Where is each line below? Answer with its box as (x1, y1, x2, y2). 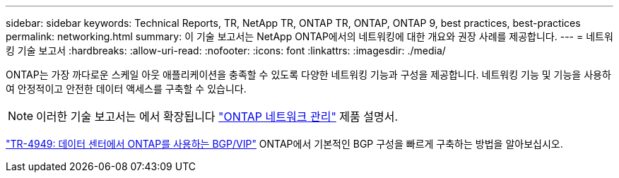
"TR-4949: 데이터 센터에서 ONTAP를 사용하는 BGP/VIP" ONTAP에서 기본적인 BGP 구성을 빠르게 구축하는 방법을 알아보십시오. (6, 138, 563, 150)
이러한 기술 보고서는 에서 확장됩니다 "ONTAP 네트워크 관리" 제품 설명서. (36, 109, 399, 124)
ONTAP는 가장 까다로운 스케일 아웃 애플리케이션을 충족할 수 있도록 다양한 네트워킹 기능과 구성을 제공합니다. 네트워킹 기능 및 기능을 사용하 (6, 69, 611, 81)
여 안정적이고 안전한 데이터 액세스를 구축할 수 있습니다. (6, 83, 247, 95)
